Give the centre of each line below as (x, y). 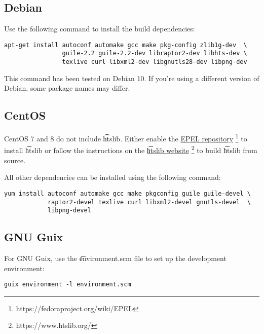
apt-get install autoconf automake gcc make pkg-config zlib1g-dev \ (126, 45)
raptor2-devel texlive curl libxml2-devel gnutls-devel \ (149, 202)
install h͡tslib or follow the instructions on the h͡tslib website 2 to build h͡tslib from (131, 150)
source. (15, 160)
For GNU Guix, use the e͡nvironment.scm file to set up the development (115, 258)
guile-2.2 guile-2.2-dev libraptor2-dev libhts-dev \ (155, 53)
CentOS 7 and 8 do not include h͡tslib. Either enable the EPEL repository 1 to (126, 138)
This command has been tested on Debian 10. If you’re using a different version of (132, 78)
